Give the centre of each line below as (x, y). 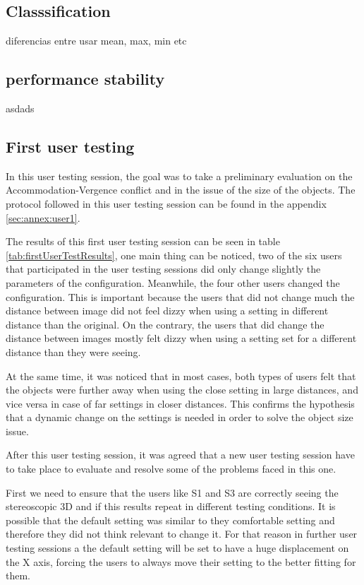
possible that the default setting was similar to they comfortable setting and (170, 520)
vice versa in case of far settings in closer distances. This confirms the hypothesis (180, 403)
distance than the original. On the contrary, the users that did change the (165, 324)
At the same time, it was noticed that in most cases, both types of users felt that (181, 376)
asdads (20, 108)
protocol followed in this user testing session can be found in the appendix (166, 203)
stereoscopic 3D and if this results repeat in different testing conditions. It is (171, 506)
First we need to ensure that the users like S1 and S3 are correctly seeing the (172, 492)
